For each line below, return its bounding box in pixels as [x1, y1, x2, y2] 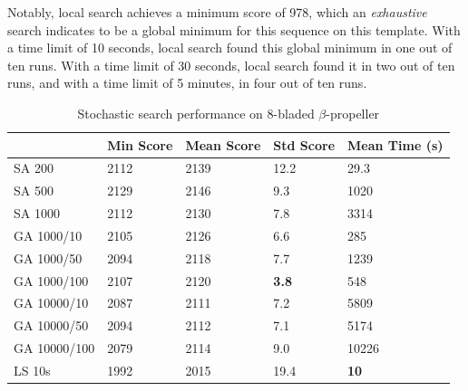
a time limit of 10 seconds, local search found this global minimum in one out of [7, 38, 453, 57]
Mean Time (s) [347, 135, 444, 154]
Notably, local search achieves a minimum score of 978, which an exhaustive [7, 3, 427, 21]
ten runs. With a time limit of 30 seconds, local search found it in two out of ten [7, 55, 455, 74]
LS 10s [14, 361, 51, 379]
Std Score [273, 135, 336, 154]
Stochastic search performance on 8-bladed [77, 103, 315, 122]
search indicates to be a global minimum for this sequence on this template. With [7, 20, 461, 39]
